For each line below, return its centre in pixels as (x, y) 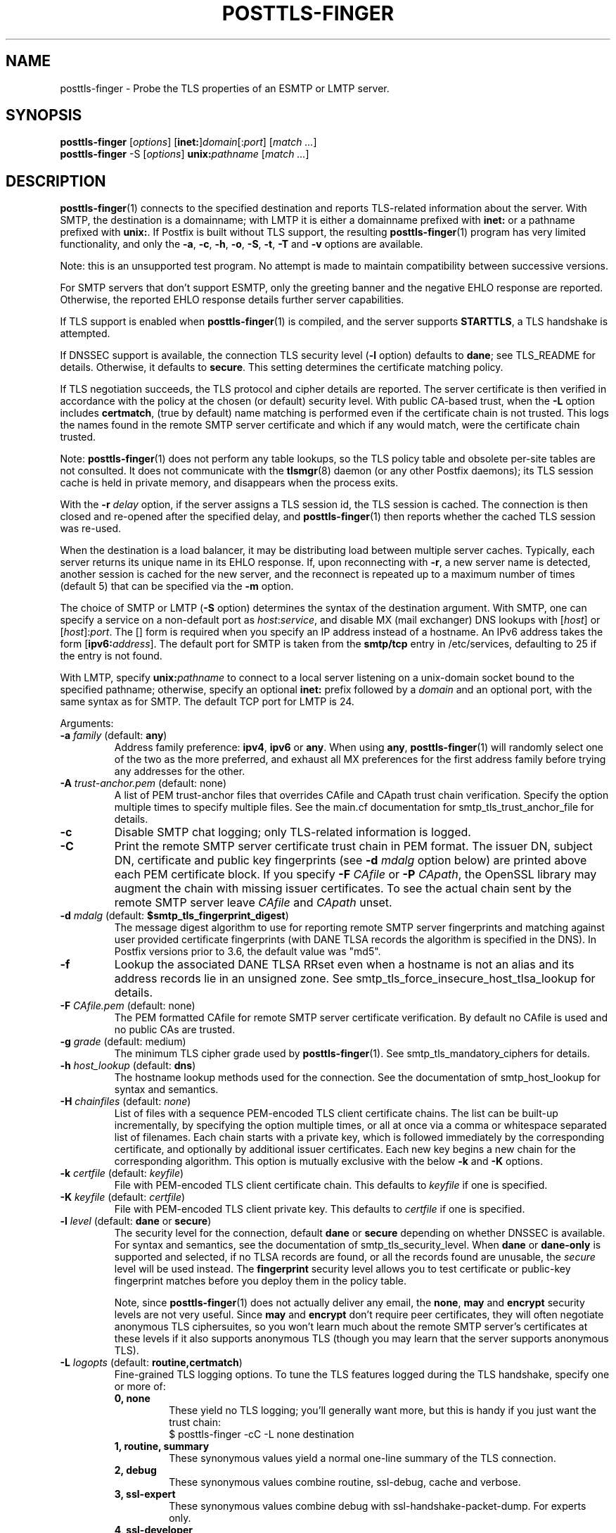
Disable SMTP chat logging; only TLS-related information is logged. (293, 832)
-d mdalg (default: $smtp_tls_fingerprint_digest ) (174, 916)
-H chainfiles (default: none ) (126, 1102)
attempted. (85, 334)
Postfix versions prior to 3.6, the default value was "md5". (248, 952)
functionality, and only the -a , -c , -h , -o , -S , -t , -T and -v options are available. (242, 244)
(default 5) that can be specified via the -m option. (177, 586)
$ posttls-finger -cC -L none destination (262, 1434)
